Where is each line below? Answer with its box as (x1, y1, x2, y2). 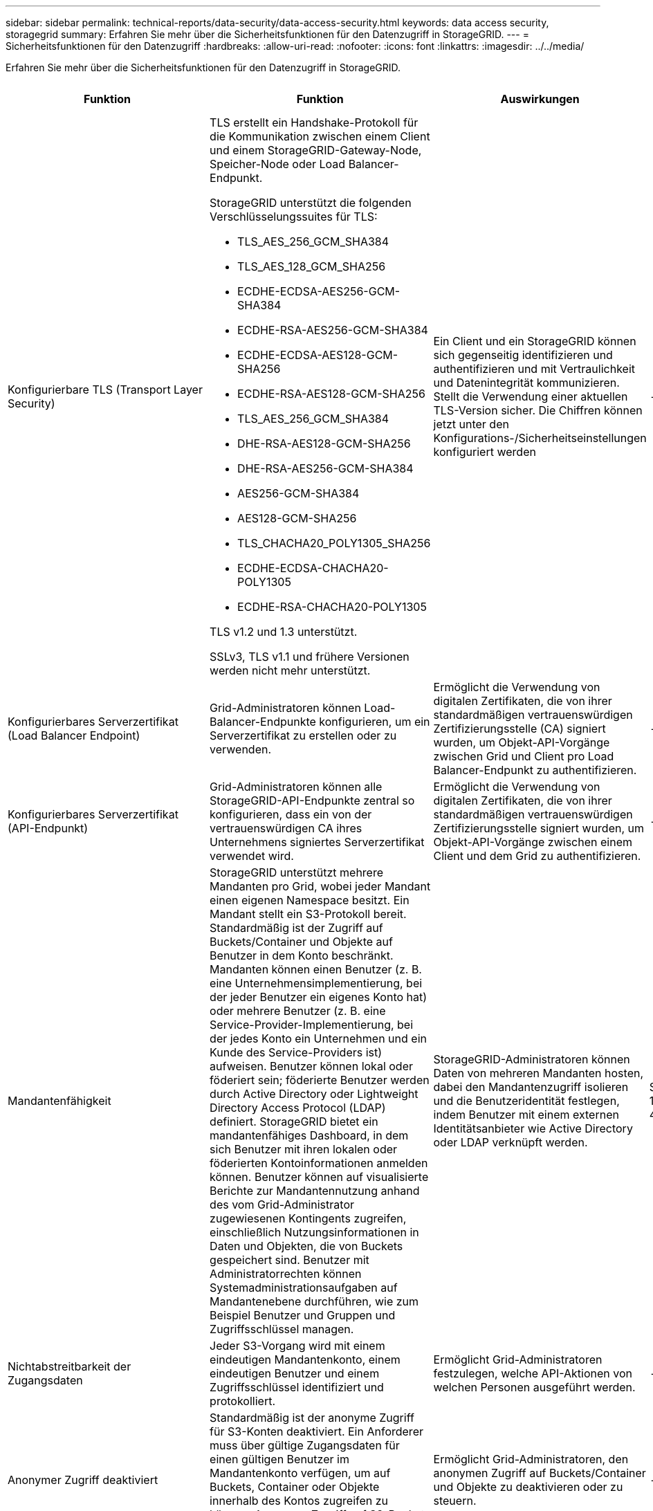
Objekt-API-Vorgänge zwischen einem (433, 835, 632, 849)
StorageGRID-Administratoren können (433, 1052, 630, 1066)
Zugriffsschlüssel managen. (210, 1322, 354, 1336)
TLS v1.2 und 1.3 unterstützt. (210, 625, 358, 639)
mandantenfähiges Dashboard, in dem (210, 1128, 409, 1142)
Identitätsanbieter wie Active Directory (433, 1121, 633, 1135)
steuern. (433, 1494, 477, 1508)
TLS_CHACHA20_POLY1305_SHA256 (237, 536, 431, 550)
